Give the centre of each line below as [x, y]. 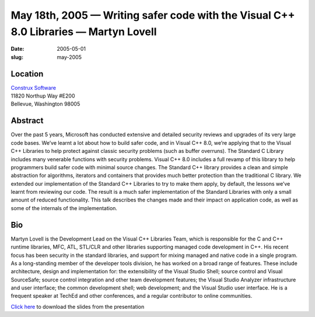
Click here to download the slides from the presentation [78, 306]
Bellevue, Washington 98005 [45, 104]
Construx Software [34, 88]
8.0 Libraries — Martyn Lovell [84, 32]
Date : [17, 49]
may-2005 [69, 57]
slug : [17, 57]
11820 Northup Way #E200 [43, 96]
